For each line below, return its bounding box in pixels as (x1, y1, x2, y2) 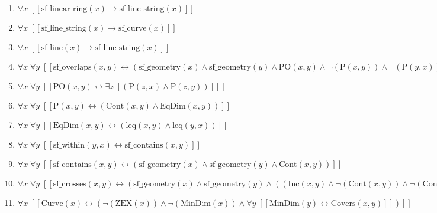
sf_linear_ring (41, 5, 88, 13)
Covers (330, 199, 356, 208)
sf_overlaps (53, 63, 92, 71)
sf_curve (118, 24, 147, 32)
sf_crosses (53, 180, 86, 188)
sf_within (53, 141, 85, 149)
